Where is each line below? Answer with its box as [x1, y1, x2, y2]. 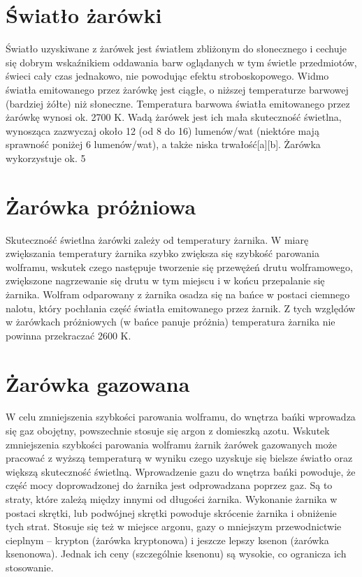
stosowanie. [6, 560, 54, 574]
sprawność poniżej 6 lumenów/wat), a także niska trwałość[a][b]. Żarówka [6, 137, 321, 152]
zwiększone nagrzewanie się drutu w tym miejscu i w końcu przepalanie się [6, 273, 325, 288]
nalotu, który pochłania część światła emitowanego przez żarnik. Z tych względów [6, 300, 356, 315]
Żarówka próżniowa [6, 191, 196, 220]
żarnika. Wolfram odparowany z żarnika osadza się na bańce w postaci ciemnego [6, 286, 350, 301]
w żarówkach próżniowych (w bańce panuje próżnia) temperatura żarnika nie [6, 314, 335, 329]
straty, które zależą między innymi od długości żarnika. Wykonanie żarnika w [6, 492, 338, 506]
